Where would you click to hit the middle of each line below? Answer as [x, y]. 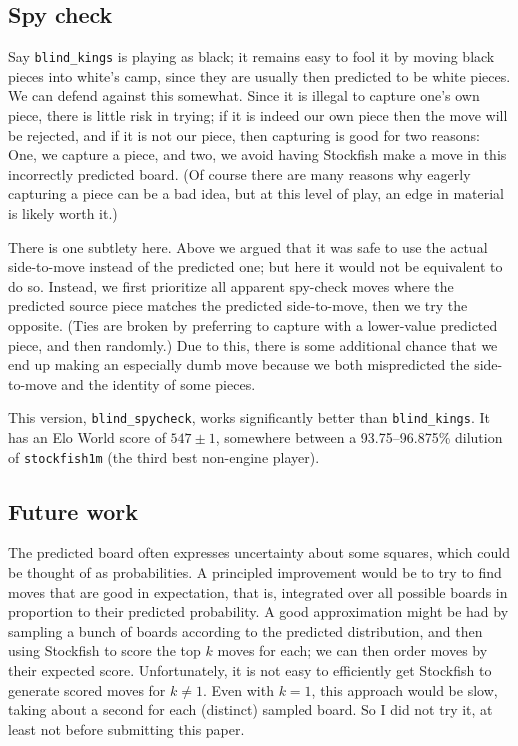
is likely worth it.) [63, 213]
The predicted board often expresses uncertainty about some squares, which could [259, 552]
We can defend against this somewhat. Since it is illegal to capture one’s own [244, 95]
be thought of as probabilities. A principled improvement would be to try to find [255, 572]
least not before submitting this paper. [126, 728]
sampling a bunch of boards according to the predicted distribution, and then [245, 630]
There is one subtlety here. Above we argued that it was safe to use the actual [248, 246]
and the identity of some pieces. [158, 383]
